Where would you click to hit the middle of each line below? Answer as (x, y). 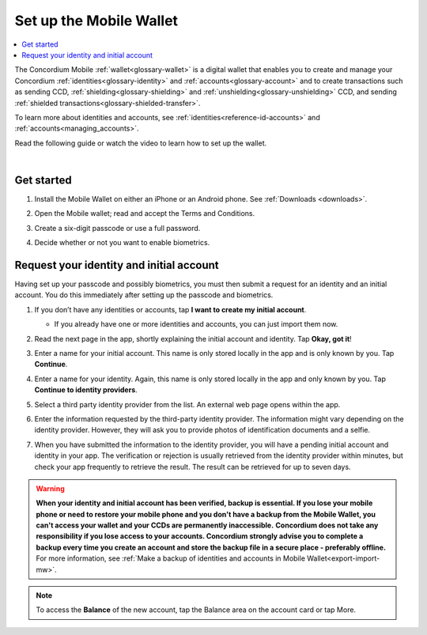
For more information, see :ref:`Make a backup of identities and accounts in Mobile (171, 558)
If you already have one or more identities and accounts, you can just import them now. (196, 324)
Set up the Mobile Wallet (96, 21)
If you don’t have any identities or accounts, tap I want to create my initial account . (170, 309)
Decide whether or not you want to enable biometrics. (122, 243)
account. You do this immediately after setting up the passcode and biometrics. (144, 295)
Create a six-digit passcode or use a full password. (117, 228)
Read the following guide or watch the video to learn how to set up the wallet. (141, 143)
